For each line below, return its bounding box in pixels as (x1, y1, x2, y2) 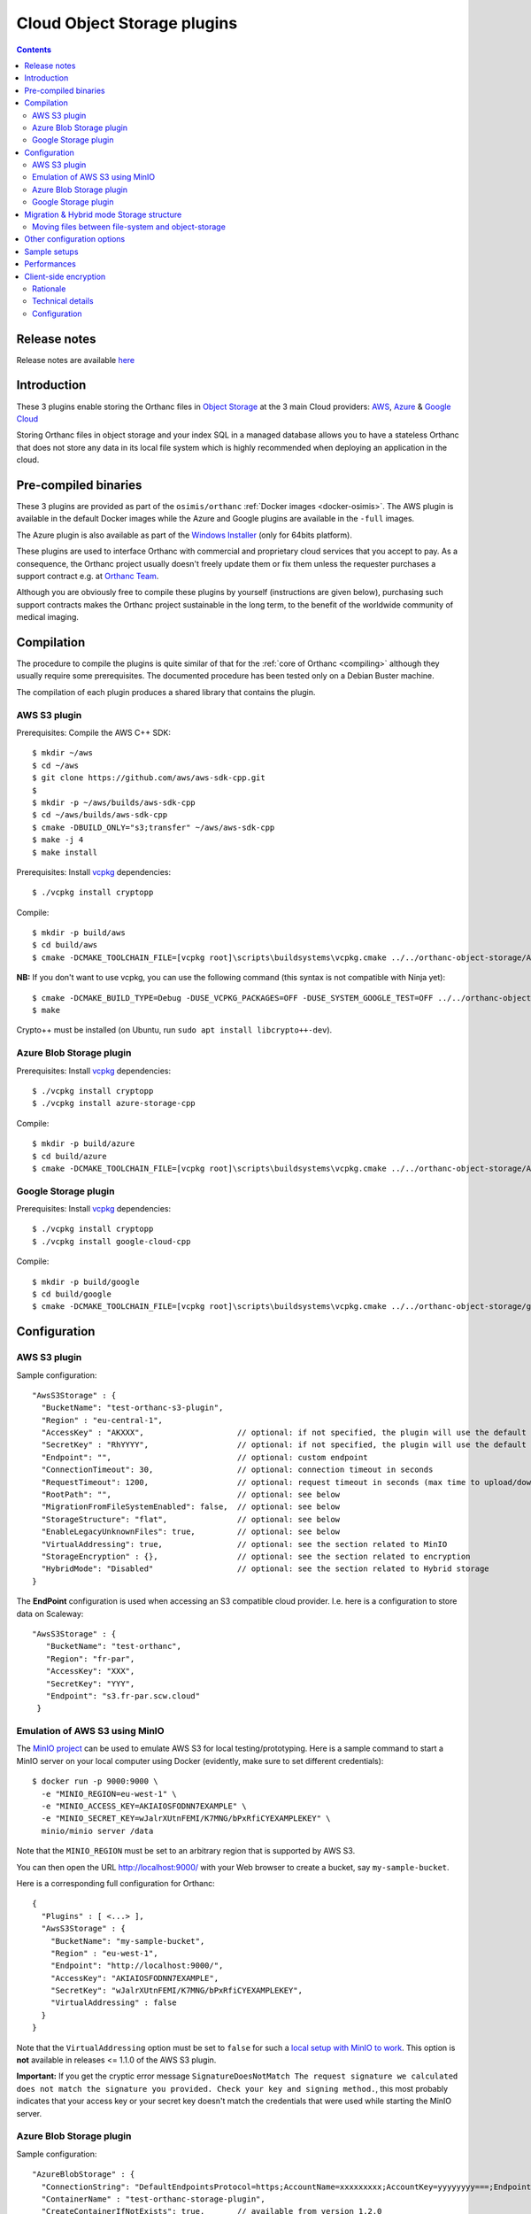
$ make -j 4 (32, 835, 84, 845)
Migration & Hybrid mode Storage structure (24, 209, 182, 220)
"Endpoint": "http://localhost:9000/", (50, 1961, 224, 1970)
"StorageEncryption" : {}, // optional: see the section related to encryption (41, 1552, 471, 1561)
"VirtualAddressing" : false (50, 1998, 177, 2008)
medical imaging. (16, 612, 80, 623)
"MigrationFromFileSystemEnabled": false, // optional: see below (41, 1502, 341, 1512)
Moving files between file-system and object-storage (32, 221, 226, 232)
